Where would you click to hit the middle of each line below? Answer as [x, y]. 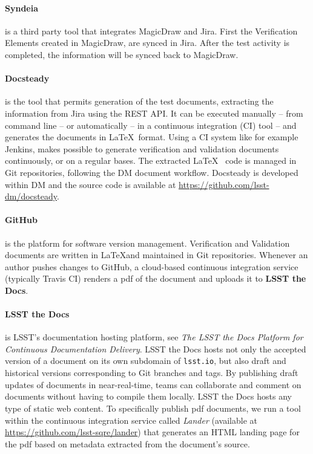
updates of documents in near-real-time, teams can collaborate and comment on [153, 384]
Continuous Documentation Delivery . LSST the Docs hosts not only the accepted [156, 349]
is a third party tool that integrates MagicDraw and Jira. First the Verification [151, 31]
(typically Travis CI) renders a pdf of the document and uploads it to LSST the [156, 278]
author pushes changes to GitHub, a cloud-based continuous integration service [152, 266]
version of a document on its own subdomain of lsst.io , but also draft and [146, 361]
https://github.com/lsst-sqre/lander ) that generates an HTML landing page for [152, 432]
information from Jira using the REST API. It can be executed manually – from [154, 113]
